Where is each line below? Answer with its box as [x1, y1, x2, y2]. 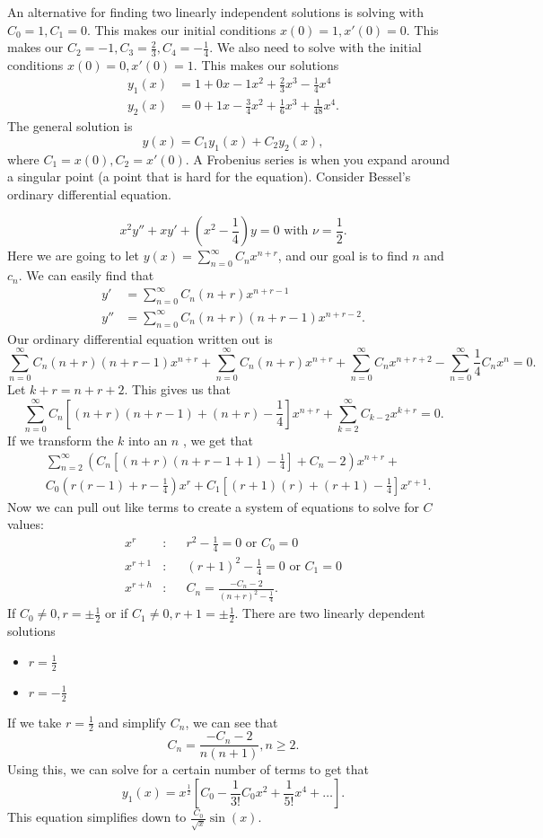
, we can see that [185, 712, 278, 731]
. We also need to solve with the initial [209, 38, 422, 57]
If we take [7, 712, 62, 731]
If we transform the [7, 430, 114, 449]
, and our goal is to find [277, 246, 408, 265]
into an [128, 430, 168, 449]
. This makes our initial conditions [86, 20, 276, 39]
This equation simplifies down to [7, 807, 187, 826]
